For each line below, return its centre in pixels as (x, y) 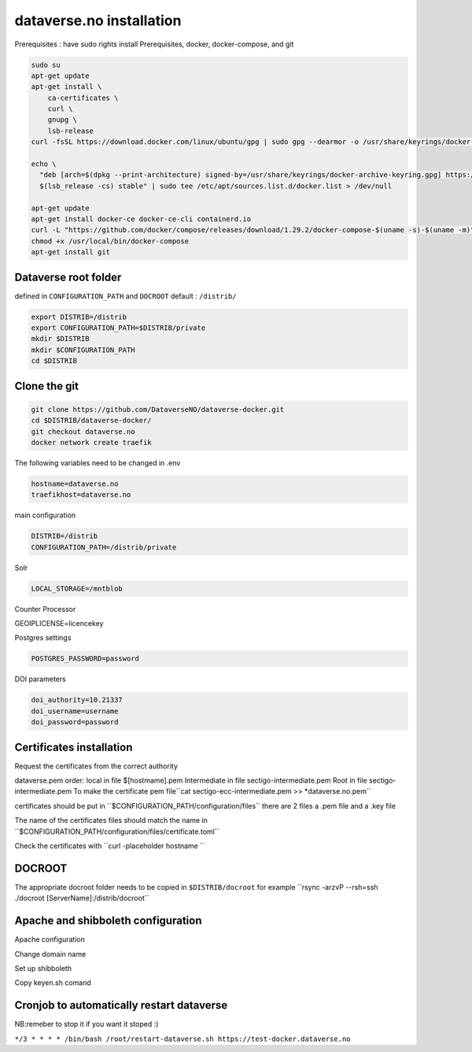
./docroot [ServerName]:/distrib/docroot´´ (82, 898)
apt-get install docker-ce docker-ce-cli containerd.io (141, 219)
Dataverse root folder (68, 277)
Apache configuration (50, 939)
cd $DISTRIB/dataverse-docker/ (92, 420)
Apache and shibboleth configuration (108, 921)
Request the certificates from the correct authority (96, 766)
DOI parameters (40, 679)
